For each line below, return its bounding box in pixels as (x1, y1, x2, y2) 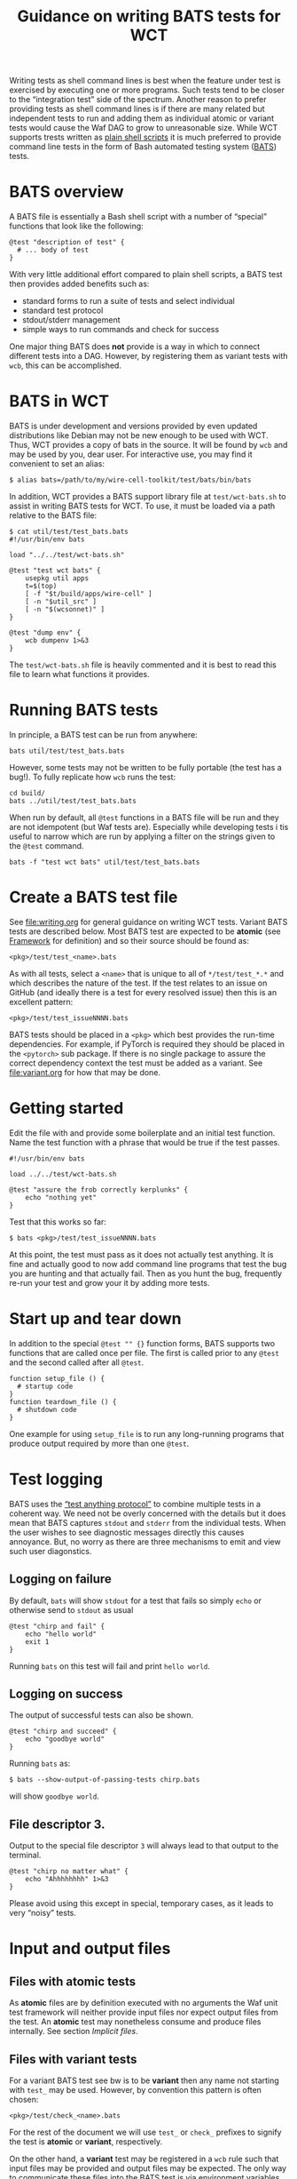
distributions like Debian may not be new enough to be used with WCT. (9, 430, 269, 441)
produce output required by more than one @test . (9, 1438, 190, 1449)
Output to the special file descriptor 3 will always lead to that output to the (9, 1840, 279, 1851)
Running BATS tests (9, 700, 159, 721)
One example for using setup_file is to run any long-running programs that (9, 1428, 285, 1439)
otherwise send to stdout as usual (9, 1604, 134, 1615)
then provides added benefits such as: (9, 278, 150, 290)
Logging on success (9, 1686, 123, 1701)
